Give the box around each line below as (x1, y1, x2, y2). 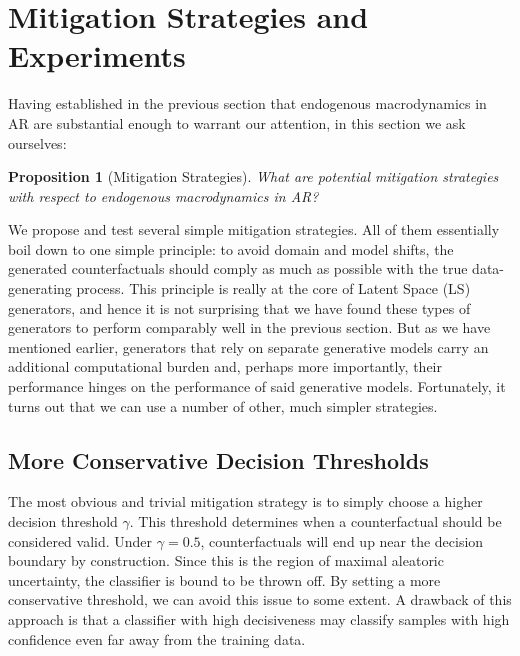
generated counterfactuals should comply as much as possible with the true (8, 258, 468, 279)
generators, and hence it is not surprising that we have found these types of (8, 297, 471, 318)
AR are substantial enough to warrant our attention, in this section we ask (8, 112, 466, 133)
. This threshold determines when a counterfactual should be (129, 511, 502, 532)
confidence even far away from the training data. (8, 628, 306, 649)
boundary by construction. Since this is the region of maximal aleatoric (8, 550, 444, 571)
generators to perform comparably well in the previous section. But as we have (8, 317, 491, 338)
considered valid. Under (8, 530, 153, 551)
